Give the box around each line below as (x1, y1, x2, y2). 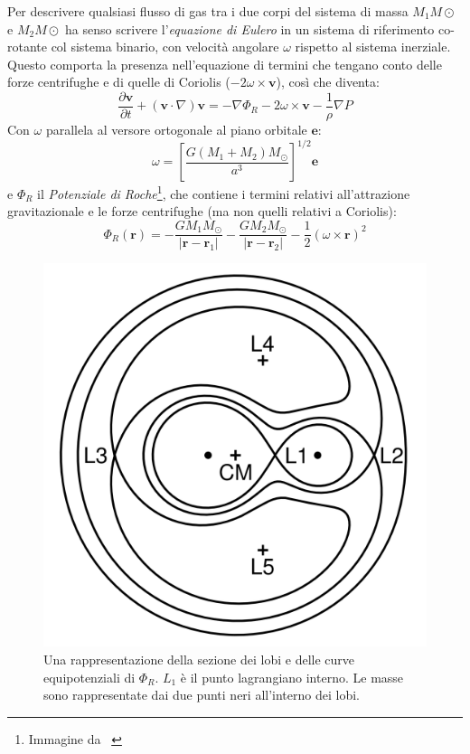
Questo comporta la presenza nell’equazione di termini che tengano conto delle (7, 54, 442, 73)
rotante (7, 37, 47, 56)
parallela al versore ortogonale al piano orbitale (45, 120, 307, 139)
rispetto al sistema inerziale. (295, 37, 451, 56)
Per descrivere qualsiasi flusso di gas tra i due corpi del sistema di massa (7, 2, 409, 20)
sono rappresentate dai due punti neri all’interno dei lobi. (43, 685, 360, 704)
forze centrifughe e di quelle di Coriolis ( (7, 72, 230, 91)
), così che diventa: (276, 72, 380, 91)
